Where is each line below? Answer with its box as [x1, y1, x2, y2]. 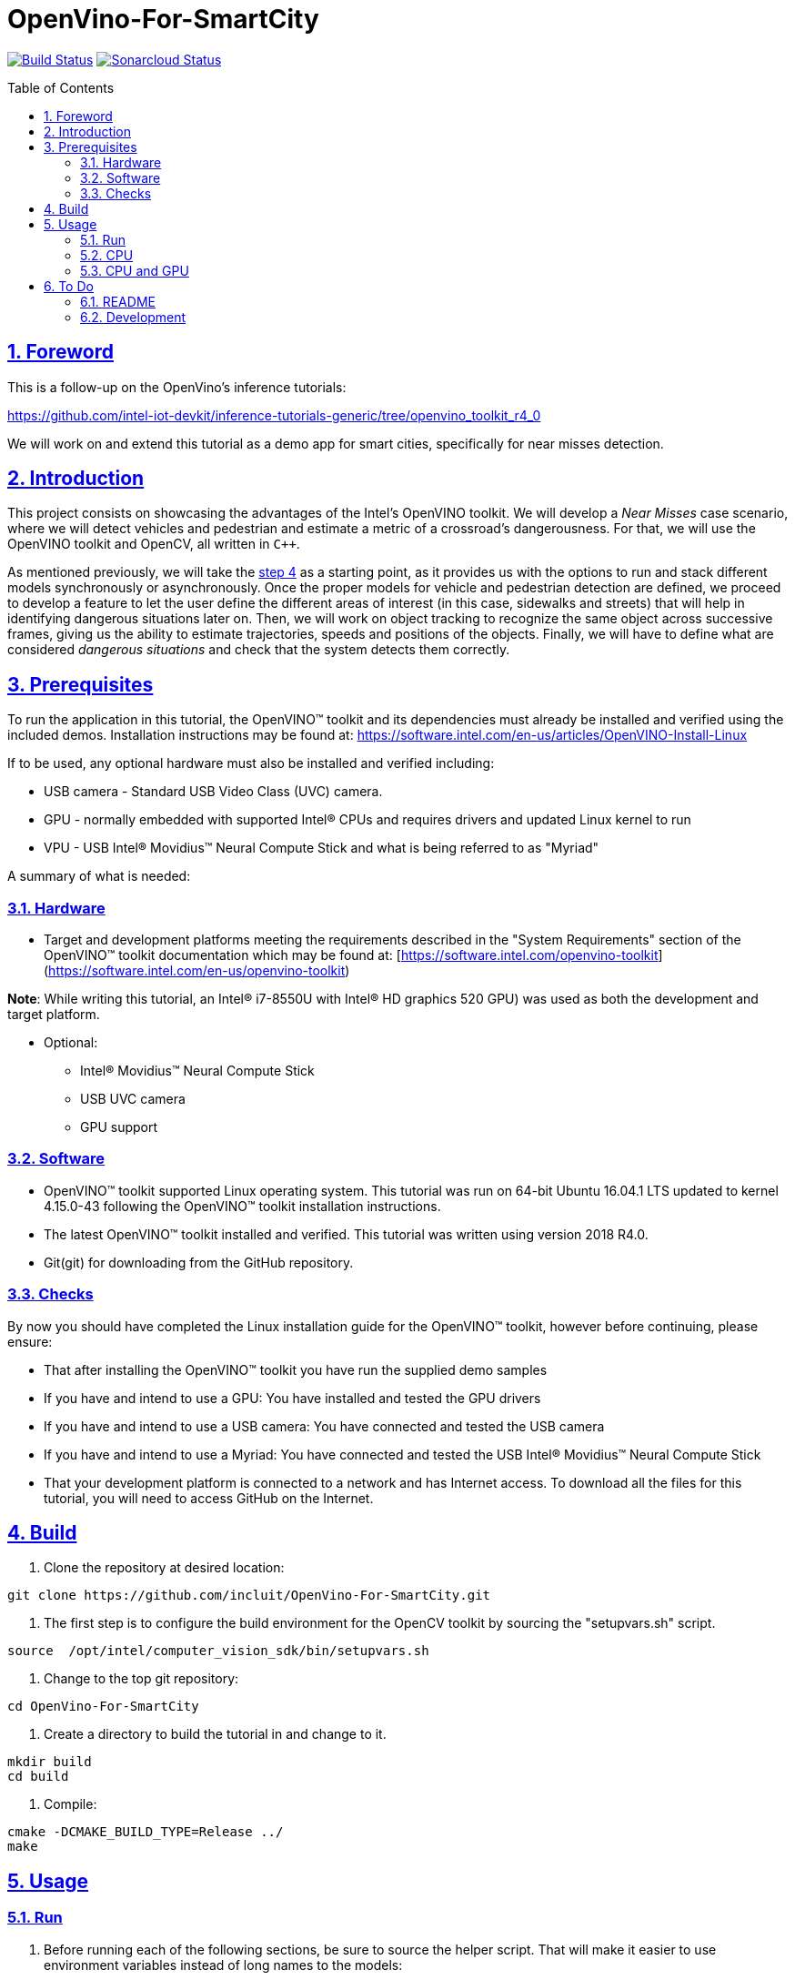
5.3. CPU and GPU [80, 262, 189, 278]
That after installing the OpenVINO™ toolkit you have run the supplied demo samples [44, 1361, 548, 1378]
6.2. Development [80, 308, 186, 325]
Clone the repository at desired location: [44, 1560, 285, 1576]
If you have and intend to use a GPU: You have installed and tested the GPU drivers [44, 1389, 541, 1406]
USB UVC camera [80, 1091, 186, 1107]
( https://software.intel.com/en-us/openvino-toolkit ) [44, 963, 350, 979]
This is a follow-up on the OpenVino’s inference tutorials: [7, 379, 347, 395]
